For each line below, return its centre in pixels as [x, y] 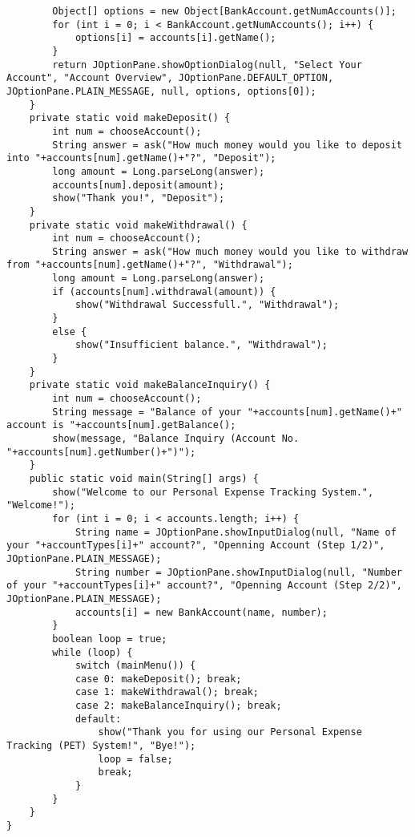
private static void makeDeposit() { [130, 118]
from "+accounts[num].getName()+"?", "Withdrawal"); [150, 265]
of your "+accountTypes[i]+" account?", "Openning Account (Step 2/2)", [204, 586]
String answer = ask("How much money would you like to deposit [227, 145]
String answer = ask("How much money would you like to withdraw [230, 251]
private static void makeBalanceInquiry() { [150, 385]
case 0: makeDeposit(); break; [158, 679]
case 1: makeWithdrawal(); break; [167, 692]
